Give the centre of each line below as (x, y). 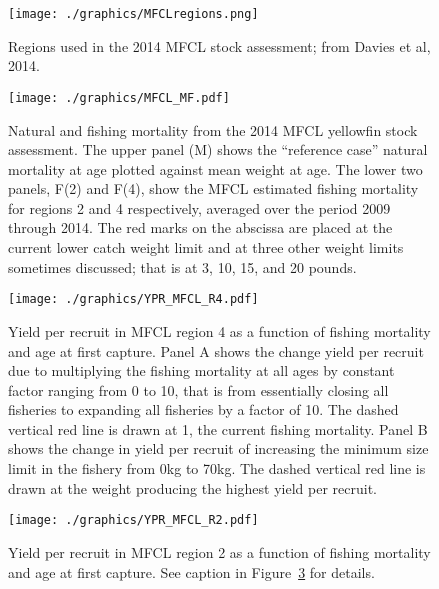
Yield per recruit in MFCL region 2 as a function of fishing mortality (219, 551)
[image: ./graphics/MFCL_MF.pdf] (119, 97)
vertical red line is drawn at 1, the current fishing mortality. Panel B (218, 428)
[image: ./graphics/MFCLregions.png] (133, 14)
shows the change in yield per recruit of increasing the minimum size (218, 448)
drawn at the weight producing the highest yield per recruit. (192, 487)
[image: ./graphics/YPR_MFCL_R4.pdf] (133, 299)
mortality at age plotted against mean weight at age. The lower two (215, 168)
